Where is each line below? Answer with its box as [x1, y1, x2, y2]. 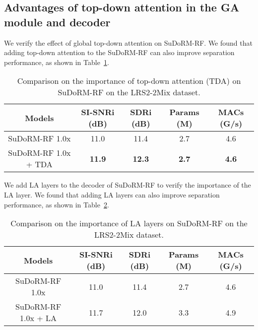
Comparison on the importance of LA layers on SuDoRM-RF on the [10, 217, 248, 229]
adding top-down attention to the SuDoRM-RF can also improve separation [4, 47, 235, 58]
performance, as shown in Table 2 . [4, 199, 109, 209]
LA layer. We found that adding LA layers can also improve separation [4, 189, 220, 199]
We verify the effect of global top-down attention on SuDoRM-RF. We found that [4, 37, 253, 48]
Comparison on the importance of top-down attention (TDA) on [17, 75, 241, 87]
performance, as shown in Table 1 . [4, 57, 109, 67]
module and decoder [4, 14, 111, 29]
